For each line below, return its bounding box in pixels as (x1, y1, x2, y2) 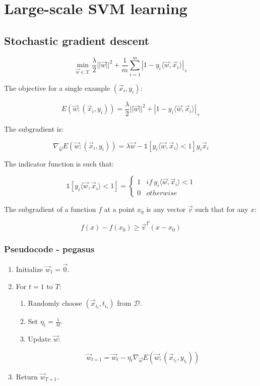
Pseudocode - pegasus (4, 243, 95, 255)
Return (16, 371, 38, 381)
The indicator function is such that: (4, 158, 114, 169)
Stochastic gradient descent (4, 32, 150, 48)
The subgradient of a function (4, 204, 96, 214)
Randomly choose (28, 298, 82, 308)
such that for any (195, 204, 248, 214)
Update (28, 333, 51, 344)
